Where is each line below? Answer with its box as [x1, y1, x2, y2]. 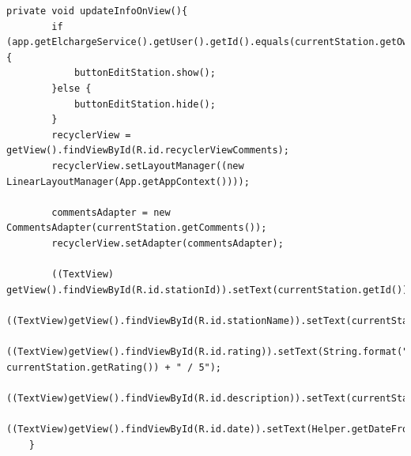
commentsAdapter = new [51, 206, 171, 218]
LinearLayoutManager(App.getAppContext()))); [6, 175, 250, 187]
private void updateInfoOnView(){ [6, 6, 188, 17]
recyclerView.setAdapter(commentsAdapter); [51, 237, 284, 249]
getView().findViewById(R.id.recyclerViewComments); [6, 145, 289, 156]
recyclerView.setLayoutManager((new [51, 160, 244, 171]
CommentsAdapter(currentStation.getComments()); [6, 222, 267, 234]
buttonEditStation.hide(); [74, 98, 216, 110]
